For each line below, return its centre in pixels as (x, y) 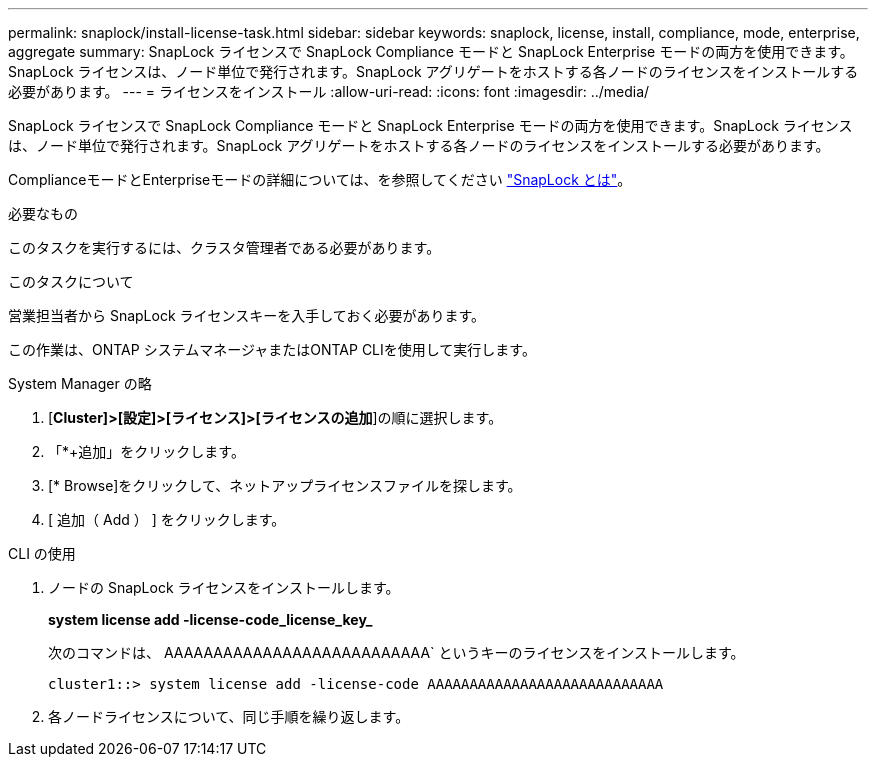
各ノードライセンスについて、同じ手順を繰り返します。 (229, 716)
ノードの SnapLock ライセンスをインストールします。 (224, 587)
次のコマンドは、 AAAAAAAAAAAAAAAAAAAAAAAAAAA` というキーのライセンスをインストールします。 (396, 652)
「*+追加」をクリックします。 (146, 451)
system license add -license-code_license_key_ (210, 619)
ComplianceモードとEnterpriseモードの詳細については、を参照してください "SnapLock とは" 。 (320, 179)
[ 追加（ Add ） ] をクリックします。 (167, 519)
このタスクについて (71, 281)
